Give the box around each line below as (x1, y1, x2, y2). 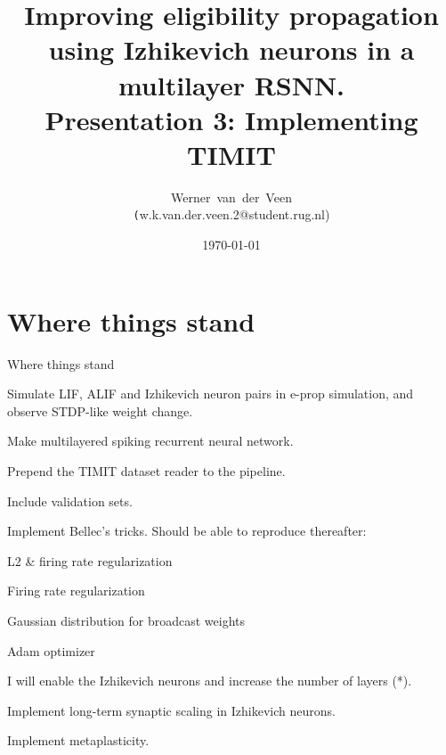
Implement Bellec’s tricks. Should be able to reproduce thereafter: (7, 521, 367, 540)
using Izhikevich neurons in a (48, 31, 415, 68)
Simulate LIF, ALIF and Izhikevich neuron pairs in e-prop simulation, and (7, 384, 414, 403)
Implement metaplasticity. (7, 731, 150, 750)
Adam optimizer (7, 641, 95, 660)
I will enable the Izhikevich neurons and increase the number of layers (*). (7, 671, 412, 690)
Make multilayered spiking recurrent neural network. (7, 431, 294, 450)
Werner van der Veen (171, 187, 292, 206)
